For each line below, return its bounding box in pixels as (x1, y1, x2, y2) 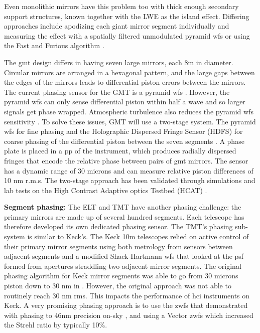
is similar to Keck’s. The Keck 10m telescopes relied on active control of (27, 231, 249, 242)
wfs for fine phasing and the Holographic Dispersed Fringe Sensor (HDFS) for (4, 126, 243, 136)
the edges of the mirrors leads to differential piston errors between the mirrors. (4, 77, 246, 87)
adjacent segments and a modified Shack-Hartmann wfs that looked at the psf (4, 251, 244, 261)
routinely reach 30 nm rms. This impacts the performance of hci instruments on (4, 290, 250, 300)
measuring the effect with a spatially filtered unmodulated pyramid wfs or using (4, 30, 250, 41)
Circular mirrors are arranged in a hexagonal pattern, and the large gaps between (4, 67, 255, 77)
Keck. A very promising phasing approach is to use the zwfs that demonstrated (4, 300, 248, 310)
